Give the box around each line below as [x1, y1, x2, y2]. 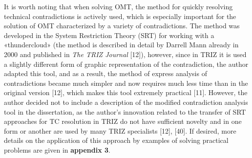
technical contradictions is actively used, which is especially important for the [4, 11, 236, 21]
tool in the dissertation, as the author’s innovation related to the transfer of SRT [4, 106, 246, 117]
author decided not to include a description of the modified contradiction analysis [4, 97, 248, 107]
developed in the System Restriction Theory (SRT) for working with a [4, 30, 214, 40]
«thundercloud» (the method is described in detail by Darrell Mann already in [4, 39, 239, 50]
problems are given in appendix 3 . [4, 144, 110, 155]
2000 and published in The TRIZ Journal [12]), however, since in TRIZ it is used [4, 49, 247, 59]
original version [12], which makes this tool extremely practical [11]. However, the [4, 87, 248, 98]
